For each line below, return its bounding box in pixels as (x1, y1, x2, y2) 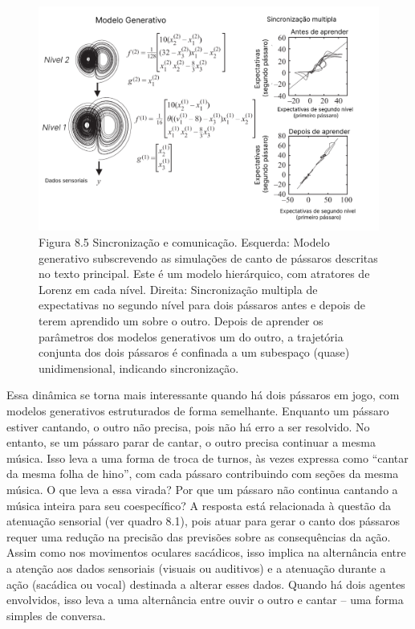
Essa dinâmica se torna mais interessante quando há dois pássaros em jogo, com (6, 386, 400, 403)
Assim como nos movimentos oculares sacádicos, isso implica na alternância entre (6, 544, 406, 561)
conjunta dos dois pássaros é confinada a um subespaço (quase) (39, 344, 350, 361)
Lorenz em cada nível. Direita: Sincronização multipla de (39, 280, 318, 297)
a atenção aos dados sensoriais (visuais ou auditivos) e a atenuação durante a (6, 559, 386, 576)
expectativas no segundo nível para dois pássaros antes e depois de (39, 296, 366, 313)
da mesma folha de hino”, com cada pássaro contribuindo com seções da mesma (6, 465, 399, 482)
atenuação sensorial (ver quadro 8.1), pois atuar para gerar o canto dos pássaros (6, 513, 401, 529)
